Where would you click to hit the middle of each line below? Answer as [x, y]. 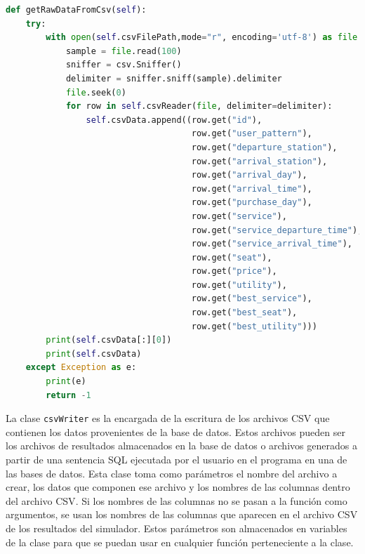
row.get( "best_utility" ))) [254, 326]
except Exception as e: [81, 368]
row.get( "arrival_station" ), [259, 161]
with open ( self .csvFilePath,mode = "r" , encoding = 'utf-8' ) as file [202, 38]
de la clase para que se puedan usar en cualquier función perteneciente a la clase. [180, 542]
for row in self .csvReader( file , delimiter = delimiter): [199, 106]
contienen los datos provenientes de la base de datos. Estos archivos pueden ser [175, 431]
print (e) [66, 382]
